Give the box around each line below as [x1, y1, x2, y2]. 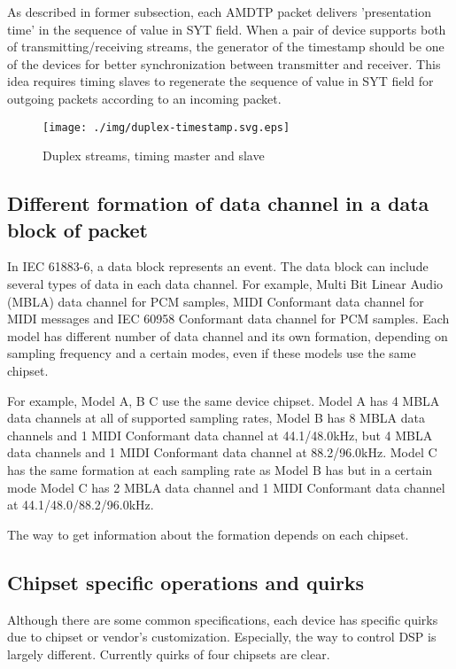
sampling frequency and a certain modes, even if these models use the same [7, 344, 416, 362]
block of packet [7, 215, 148, 243]
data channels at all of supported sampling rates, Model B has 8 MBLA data [7, 408, 425, 427]
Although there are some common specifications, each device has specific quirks [7, 610, 438, 628]
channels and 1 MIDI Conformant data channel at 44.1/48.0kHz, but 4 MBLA [7, 425, 433, 444]
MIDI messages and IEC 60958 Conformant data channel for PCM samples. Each [7, 309, 450, 328]
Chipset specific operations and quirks [7, 568, 365, 595]
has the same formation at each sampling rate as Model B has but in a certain [7, 460, 433, 478]
